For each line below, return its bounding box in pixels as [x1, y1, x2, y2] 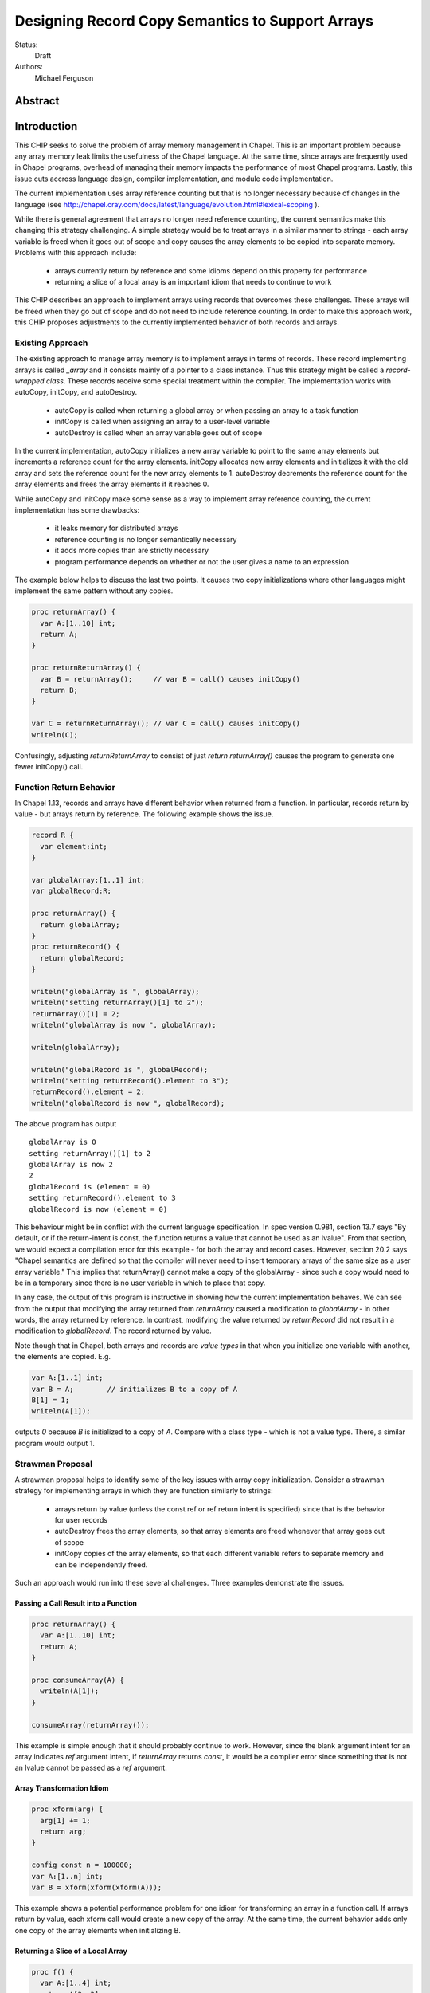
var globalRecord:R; [31, 886, 111, 896]
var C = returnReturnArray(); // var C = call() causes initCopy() [31, 719, 301, 729]
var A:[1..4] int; [40, 1979, 111, 1988]
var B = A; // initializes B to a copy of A [31, 1384, 238, 1394]
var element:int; [40, 842, 107, 851]
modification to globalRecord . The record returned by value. [14, 1326, 213, 1335]
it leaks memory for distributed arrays [54, 523, 178, 533]
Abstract [14, 94, 60, 108]
